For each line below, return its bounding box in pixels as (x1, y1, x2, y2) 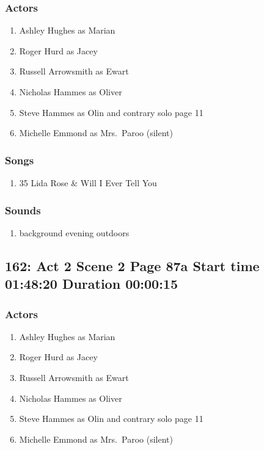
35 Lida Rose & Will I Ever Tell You (19, 176, 157, 189)
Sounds (5, 202, 41, 217)
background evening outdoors (19, 226, 130, 239)
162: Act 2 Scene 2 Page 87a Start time (5, 256, 260, 275)
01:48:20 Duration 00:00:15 (5, 274, 178, 293)
